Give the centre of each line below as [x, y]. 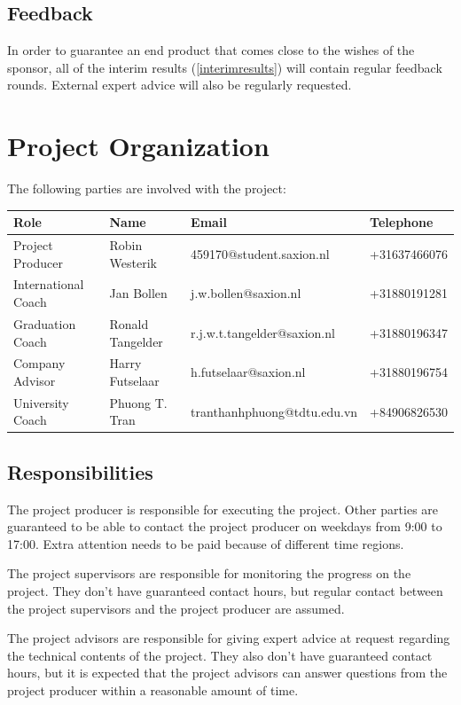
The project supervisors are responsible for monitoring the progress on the [209, 573]
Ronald [129, 323]
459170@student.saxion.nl [260, 253]
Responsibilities [80, 471]
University [41, 402]
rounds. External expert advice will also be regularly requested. [180, 85]
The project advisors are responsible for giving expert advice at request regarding [229, 638]
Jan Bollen [138, 293]
